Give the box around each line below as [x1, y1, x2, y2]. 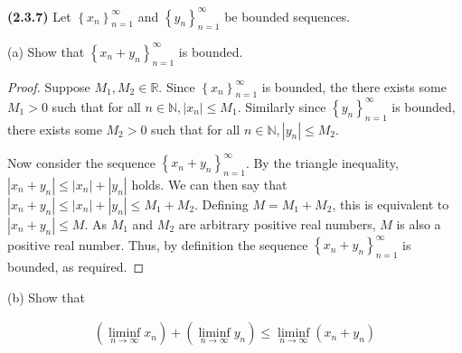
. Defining [194, 194, 249, 213]
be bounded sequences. [224, 6, 351, 25]
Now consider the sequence [7, 153, 156, 172]
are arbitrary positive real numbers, [178, 214, 376, 233]
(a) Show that [7, 42, 85, 60]
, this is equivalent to [332, 194, 449, 213]
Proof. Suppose [7, 77, 90, 96]
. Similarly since [237, 97, 326, 116]
